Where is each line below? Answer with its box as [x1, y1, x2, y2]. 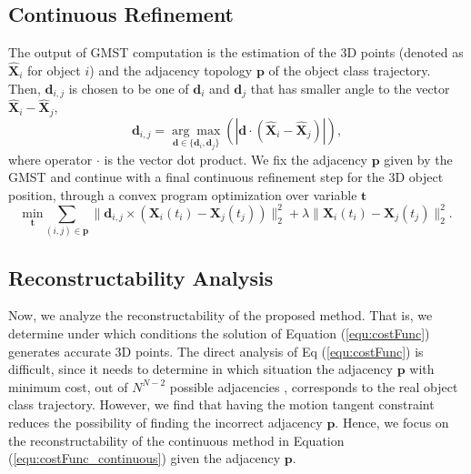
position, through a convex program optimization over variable [8, 185, 357, 204]
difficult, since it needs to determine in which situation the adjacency [8, 359, 393, 378]
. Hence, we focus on [335, 412, 449, 431]
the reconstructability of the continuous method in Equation [8, 430, 345, 449]
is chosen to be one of [68, 78, 189, 97]
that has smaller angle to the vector [250, 78, 450, 97]
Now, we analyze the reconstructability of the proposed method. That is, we [8, 306, 433, 325]
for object [27, 61, 81, 80]
